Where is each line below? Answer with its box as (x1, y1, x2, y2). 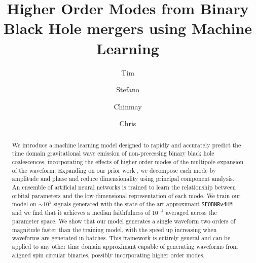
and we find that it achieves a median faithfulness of (12, 208, 150, 217)
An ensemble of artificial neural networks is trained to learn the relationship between (12, 182, 236, 191)
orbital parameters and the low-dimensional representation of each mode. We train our (12, 191, 241, 200)
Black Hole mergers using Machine (3, 18, 252, 39)
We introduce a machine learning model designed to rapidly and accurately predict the (12, 140, 241, 149)
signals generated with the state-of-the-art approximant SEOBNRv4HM (53, 200, 233, 208)
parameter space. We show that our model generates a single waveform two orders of (12, 217, 236, 226)
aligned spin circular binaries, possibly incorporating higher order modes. (12, 250, 205, 259)
